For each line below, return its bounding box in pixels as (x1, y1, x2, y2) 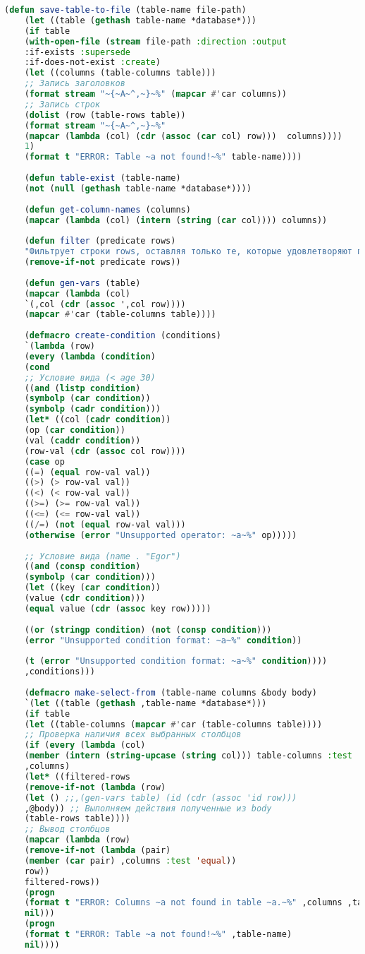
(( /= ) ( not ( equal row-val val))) (24, 519, 186, 530)
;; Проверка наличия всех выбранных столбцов (24, 729, 242, 740)
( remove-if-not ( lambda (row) (24, 782, 166, 792)
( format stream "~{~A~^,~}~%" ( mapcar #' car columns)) (24, 89, 287, 99)
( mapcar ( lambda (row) (24, 835, 130, 845)
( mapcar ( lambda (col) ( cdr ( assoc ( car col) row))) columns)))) (24, 131, 342, 141)
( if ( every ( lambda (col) (24, 740, 146, 751)
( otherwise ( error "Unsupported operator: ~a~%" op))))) (24, 530, 297, 540)
